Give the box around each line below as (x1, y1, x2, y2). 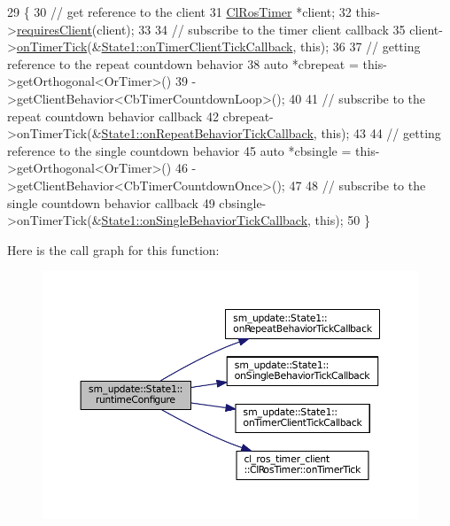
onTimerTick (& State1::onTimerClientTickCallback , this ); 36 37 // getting (16, 37, 421, 56)
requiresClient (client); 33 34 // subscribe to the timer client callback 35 (16, 19, 406, 38)
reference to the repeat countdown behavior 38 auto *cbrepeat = (7, 54, 359, 73)
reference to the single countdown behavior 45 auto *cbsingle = (7, 141, 352, 159)
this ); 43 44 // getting (321, 124, 441, 143)
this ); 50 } (314, 211, 370, 229)
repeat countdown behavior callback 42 (7, 106, 219, 125)
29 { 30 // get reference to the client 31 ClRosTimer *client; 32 (7, 3, 352, 20)
